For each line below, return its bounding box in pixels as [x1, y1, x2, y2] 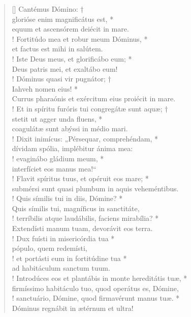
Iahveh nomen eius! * [12, 83, 78, 94]
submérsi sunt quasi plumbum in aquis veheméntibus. [12, 183, 179, 193]
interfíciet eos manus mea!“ [12, 163, 97, 174]
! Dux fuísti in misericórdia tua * [12, 233, 115, 243]
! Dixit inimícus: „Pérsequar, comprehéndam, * [12, 133, 158, 143]
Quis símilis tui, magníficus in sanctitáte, [12, 203, 140, 213]
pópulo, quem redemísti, [12, 243, 87, 253]
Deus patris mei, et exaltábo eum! [12, 63, 118, 74]
